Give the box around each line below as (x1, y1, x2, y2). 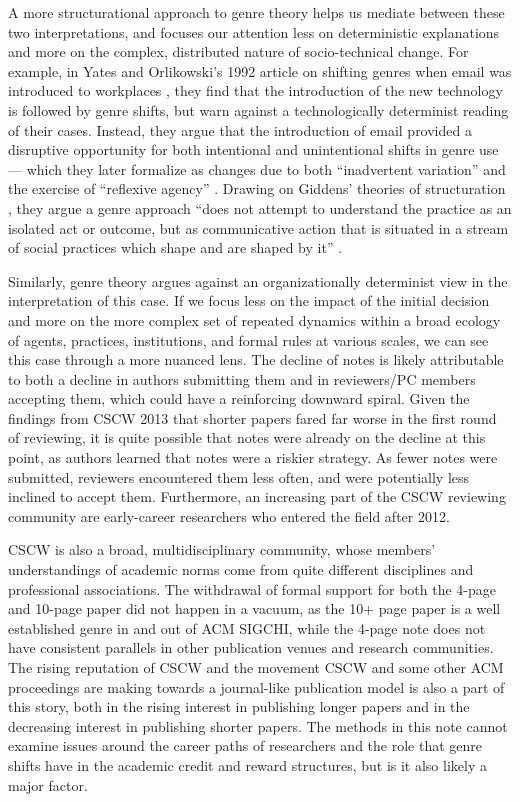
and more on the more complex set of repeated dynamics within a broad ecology (8, 309, 501, 330)
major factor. (8, 774, 88, 795)
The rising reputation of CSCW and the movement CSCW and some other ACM (8, 657, 504, 677)
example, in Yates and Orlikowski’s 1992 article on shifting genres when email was (8, 60, 512, 81)
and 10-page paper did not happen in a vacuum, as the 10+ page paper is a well (8, 598, 501, 619)
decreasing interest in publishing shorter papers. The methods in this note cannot (8, 715, 508, 736)
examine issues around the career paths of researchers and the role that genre (8, 735, 483, 756)
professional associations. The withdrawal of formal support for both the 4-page (8, 578, 496, 599)
